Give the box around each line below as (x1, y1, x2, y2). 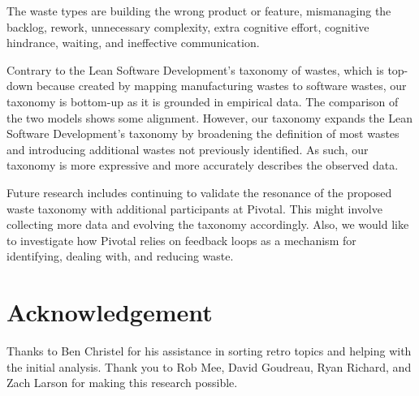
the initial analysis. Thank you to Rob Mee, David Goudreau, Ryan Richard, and (6, 358, 412, 375)
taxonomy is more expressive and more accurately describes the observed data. (6, 157, 399, 174)
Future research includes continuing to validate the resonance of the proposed (6, 183, 392, 200)
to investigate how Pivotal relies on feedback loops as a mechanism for (6, 231, 356, 248)
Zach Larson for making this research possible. (6, 374, 238, 391)
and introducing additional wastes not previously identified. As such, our (6, 140, 369, 157)
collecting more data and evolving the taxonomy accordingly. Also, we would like (6, 216, 409, 233)
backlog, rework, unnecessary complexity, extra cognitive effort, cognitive (6, 18, 369, 35)
